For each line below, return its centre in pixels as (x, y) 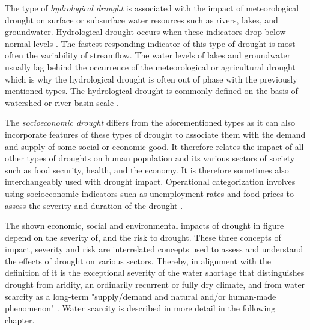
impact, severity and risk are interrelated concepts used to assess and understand (154, 249)
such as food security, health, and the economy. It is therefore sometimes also (147, 170)
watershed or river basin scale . (62, 102)
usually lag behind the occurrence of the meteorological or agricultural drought (150, 67)
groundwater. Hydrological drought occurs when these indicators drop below (145, 32)
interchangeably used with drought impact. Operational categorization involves (150, 182)
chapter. (20, 319)
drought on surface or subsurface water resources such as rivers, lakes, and (141, 20)
